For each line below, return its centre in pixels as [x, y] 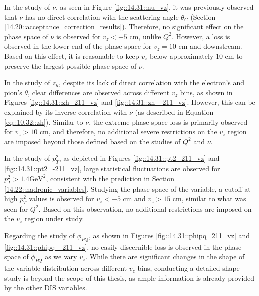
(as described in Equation [174, 111]
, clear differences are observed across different [99, 92]
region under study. [54, 219]
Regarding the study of [40, 236]
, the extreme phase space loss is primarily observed [168, 121]
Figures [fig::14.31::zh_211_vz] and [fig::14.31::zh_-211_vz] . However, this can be [130, 102]
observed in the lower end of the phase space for [78, 46]
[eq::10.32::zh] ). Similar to [44, 121]
